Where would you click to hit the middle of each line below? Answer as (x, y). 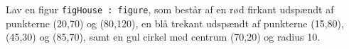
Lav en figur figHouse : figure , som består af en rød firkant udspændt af (170, 9)
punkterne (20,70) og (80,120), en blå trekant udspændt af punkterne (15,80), (175, 23)
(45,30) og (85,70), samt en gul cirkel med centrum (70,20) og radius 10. (163, 37)
